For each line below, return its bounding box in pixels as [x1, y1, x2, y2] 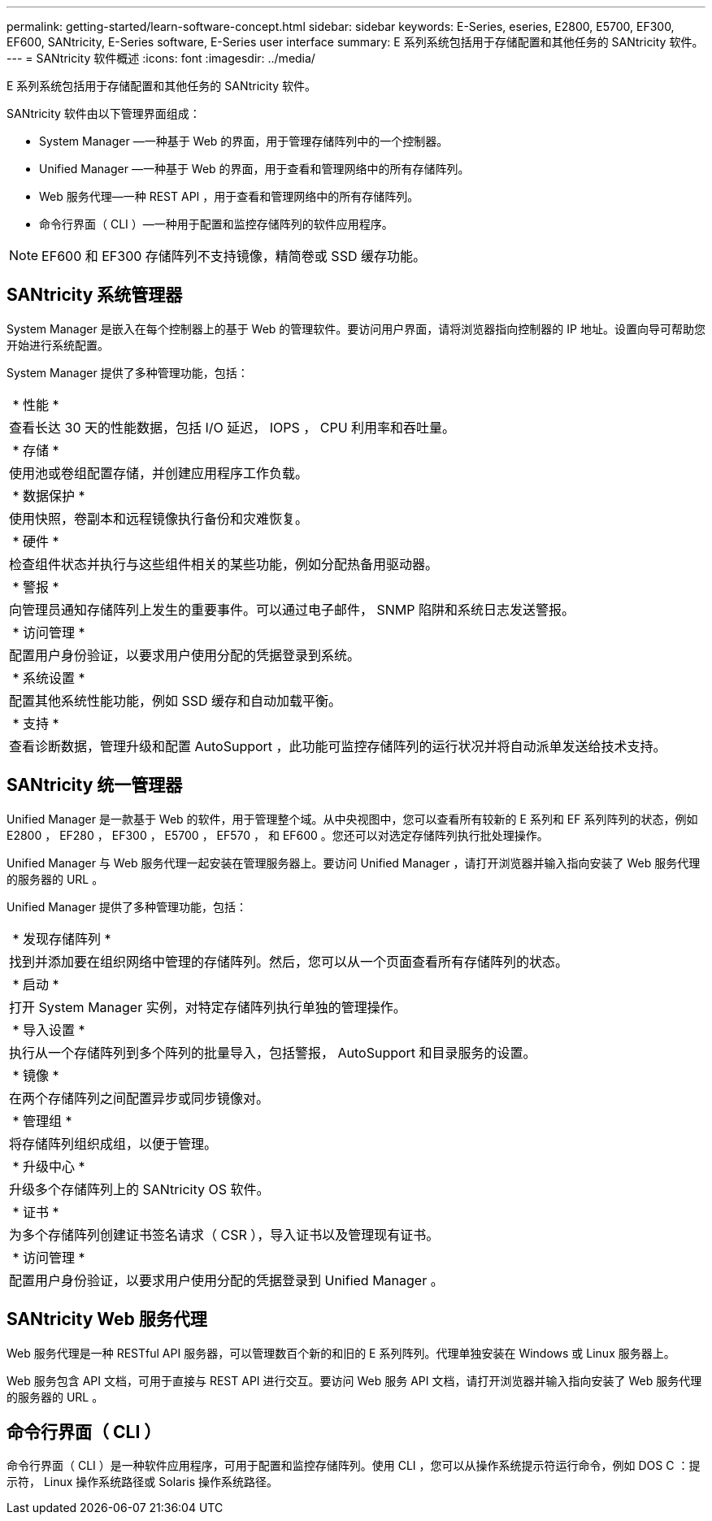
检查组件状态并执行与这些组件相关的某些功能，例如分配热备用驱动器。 [9, 555, 439, 572]
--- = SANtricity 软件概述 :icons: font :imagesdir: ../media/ [7, 51, 315, 65]
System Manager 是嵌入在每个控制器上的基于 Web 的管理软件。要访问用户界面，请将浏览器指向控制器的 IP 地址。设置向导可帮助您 [7, 321, 705, 336]
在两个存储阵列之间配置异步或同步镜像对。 [9, 1089, 270, 1106]
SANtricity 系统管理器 [7, 285, 183, 306]
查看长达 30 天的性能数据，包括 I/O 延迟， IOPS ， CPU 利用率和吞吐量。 [9, 419, 456, 436]
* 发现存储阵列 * [12, 930, 111, 947]
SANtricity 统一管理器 [7, 775, 183, 796]
